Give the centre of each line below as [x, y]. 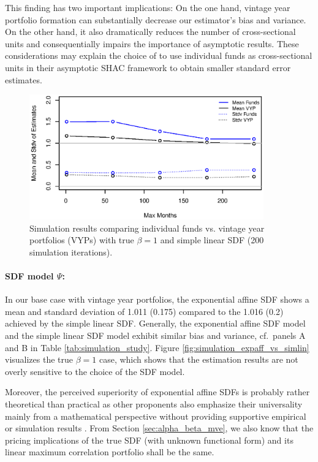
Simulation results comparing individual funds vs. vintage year [147, 228]
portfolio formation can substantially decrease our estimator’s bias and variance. [156, 19]
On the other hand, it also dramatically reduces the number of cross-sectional [150, 32]
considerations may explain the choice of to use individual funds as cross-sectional [159, 55]
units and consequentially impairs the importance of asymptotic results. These [152, 43]
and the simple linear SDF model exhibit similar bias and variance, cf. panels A [155, 335]
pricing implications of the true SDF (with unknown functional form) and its [149, 440]
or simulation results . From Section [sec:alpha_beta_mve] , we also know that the [159, 428]
